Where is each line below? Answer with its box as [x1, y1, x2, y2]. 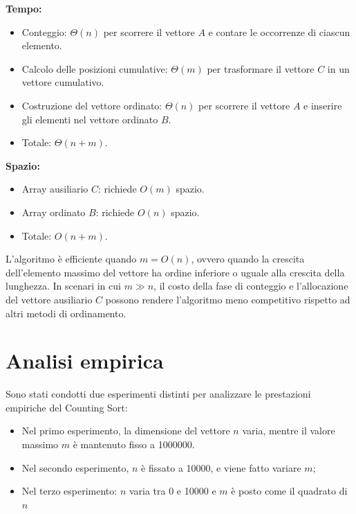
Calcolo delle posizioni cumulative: [21, 61, 168, 76]
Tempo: [6, 1, 42, 15]
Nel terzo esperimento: [21, 484, 118, 498]
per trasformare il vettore [207, 61, 315, 76]
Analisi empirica [6, 346, 164, 375]
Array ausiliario [21, 181, 88, 196]
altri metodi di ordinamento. [6, 305, 127, 320]
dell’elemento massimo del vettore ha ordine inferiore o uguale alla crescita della [6, 265, 345, 279]
